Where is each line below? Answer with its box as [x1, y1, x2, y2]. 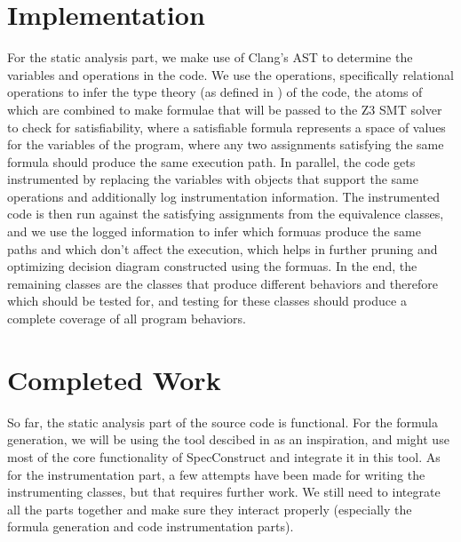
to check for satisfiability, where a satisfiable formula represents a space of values [7, 117, 446, 136]
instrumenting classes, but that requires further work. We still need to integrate [7, 482, 441, 501]
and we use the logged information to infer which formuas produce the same [7, 222, 421, 241]
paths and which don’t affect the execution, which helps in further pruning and [7, 239, 438, 258]
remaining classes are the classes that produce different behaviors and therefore [7, 274, 438, 292]
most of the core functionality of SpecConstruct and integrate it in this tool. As [7, 447, 441, 466]
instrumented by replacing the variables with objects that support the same [7, 170, 418, 188]
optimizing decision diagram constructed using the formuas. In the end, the [7, 257, 417, 275]
